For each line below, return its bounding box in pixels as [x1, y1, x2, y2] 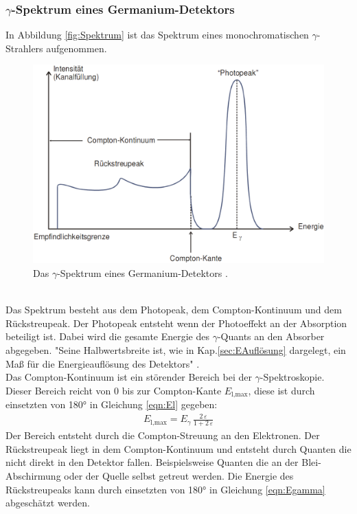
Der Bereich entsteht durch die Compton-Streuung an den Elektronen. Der [5, 428, 320, 443]
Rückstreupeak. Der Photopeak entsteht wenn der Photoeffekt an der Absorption [5, 315, 347, 330]
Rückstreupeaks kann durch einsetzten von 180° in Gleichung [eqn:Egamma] [5, 482, 325, 496]
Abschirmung [5, 468, 61, 482]
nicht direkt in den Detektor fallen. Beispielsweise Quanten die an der [5, 455, 299, 469]
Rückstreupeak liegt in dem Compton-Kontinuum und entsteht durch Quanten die [5, 441, 352, 456]
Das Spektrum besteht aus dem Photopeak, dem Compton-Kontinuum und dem [5, 302, 342, 317]
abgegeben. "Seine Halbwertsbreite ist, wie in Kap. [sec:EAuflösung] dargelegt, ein [5, 342, 346, 357]
